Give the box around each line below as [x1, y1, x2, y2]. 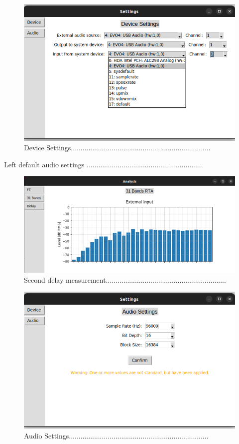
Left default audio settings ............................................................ [4, 159, 203, 169]
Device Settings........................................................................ [24, 142, 211, 153]
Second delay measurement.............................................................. [24, 274, 226, 285]
